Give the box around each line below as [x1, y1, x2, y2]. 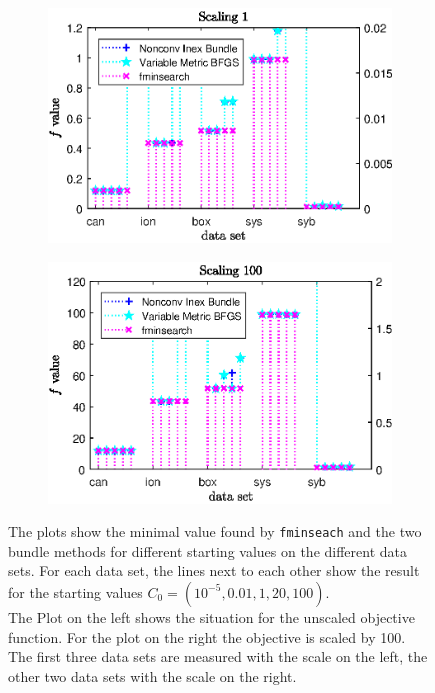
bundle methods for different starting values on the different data [8, 540, 408, 561]
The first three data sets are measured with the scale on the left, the [8, 646, 428, 667]
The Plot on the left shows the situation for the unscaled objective [8, 606, 415, 627]
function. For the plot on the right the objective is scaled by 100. [8, 626, 406, 647]
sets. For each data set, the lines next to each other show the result [8, 560, 420, 581]
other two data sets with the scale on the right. [8, 665, 297, 686]
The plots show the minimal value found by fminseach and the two [8, 521, 422, 542]
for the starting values [8, 581, 143, 602]
